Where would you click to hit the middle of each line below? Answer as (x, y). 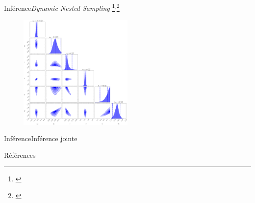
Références (20, 155)
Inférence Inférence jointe (41, 138)
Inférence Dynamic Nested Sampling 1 (60, 7)
